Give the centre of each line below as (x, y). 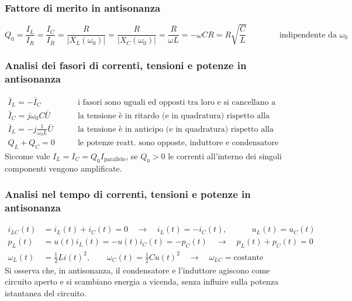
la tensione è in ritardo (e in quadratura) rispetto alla (174, 116)
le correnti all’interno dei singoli (225, 155)
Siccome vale (27, 155)
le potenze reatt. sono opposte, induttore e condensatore (178, 143)
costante (249, 257)
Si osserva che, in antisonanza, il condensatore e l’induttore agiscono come (137, 270)
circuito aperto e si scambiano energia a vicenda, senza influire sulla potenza (142, 281)
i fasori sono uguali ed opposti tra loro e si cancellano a (177, 102)
